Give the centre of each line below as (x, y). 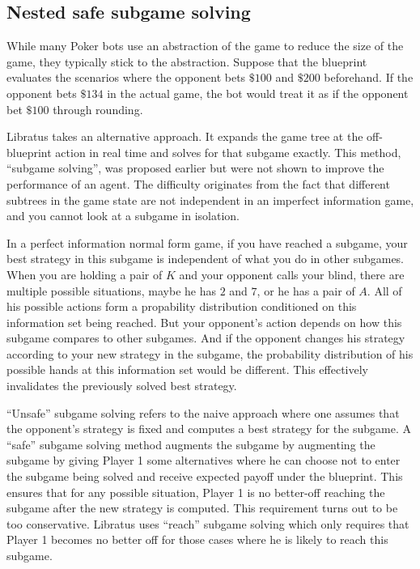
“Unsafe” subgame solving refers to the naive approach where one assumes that (203, 412)
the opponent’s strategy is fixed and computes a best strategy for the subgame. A (209, 429)
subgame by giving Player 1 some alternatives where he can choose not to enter (204, 460)
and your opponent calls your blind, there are (292, 274)
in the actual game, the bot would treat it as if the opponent (258, 93)
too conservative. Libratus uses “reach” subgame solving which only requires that (208, 523)
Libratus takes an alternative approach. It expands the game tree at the (185, 136)
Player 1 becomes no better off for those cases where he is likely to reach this (197, 539)
